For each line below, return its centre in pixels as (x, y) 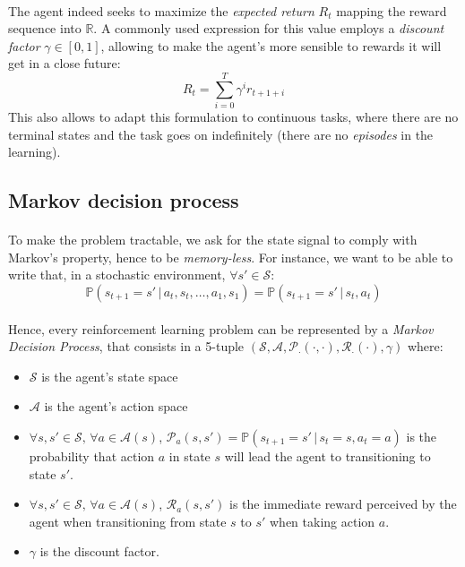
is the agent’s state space (110, 376)
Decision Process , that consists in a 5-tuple (126, 346)
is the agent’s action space (116, 406)
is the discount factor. (99, 551)
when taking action (323, 521)
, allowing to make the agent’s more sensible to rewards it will (271, 45)
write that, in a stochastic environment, (117, 275)
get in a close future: (65, 63)
